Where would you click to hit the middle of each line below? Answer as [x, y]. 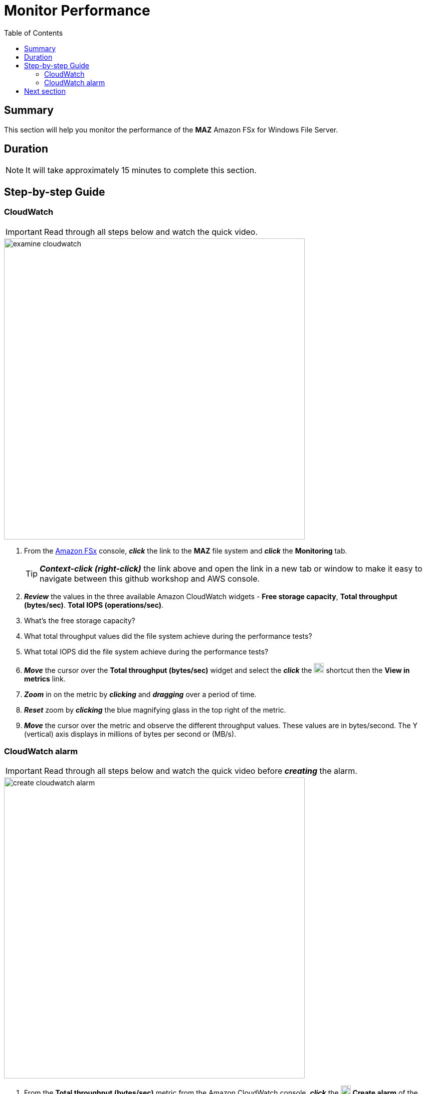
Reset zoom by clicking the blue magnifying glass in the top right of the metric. [155, 710]
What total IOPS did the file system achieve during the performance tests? [146, 651]
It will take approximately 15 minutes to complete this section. [141, 170]
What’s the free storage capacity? [80, 620]
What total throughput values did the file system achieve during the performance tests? [168, 636]
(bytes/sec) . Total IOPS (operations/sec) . [94, 605]
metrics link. [45, 678]
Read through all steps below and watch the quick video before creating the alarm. [200, 771]
